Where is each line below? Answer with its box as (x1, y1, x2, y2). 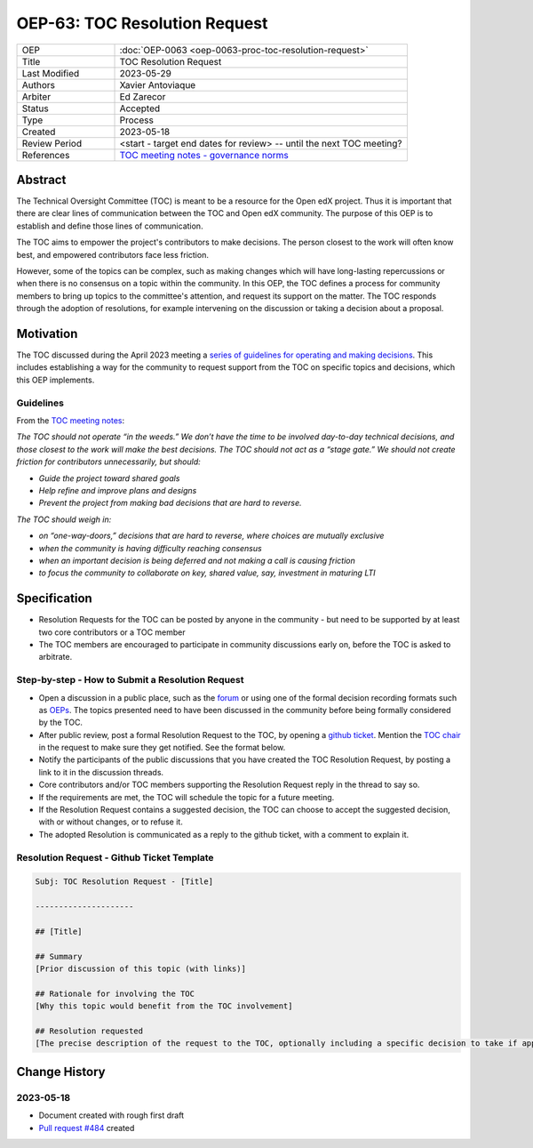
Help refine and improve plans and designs (38, 485, 197, 495)
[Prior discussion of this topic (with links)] (35, 964, 246, 974)
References (21, 149, 70, 161)
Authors (21, 78, 55, 91)
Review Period (21, 137, 83, 149)
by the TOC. (38, 717, 84, 728)
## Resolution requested (35, 1026, 144, 1036)
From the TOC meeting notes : (16, 415, 125, 426)
